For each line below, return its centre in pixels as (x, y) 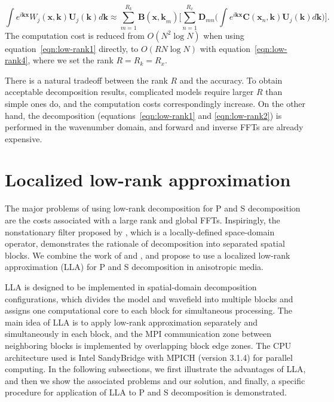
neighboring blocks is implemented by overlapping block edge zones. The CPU (148, 345)
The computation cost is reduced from (75, 35)
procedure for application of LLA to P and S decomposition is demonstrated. (146, 392)
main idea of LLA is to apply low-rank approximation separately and (131, 322)
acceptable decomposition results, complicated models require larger (129, 92)
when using (224, 35)
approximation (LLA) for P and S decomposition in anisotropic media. (134, 267)
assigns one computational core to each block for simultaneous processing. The (148, 310)
